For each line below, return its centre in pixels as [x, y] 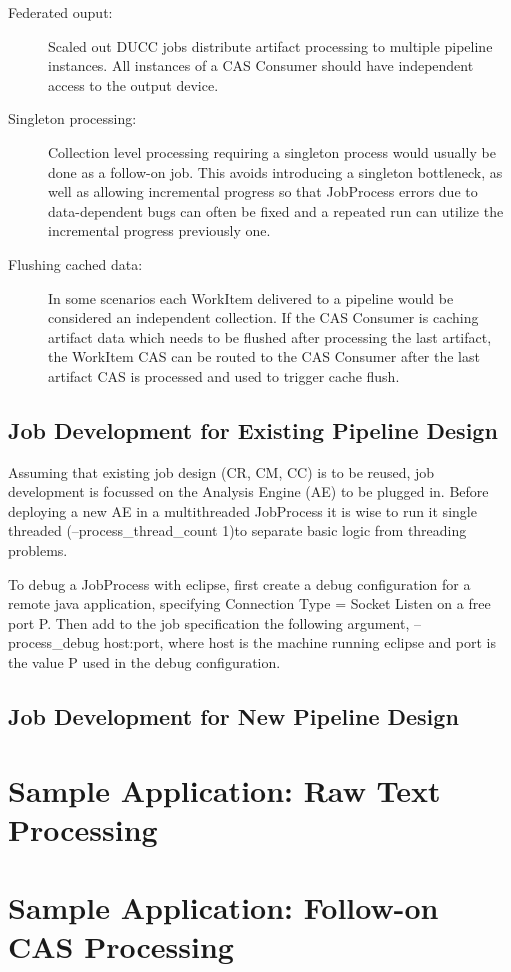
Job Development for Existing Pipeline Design [253, 429]
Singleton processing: [72, 118]
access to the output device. [133, 84]
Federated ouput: [60, 12]
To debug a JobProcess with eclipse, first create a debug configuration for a [239, 583]
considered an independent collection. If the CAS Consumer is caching [263, 317]
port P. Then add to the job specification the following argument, [209, 622]
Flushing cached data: [75, 263]
